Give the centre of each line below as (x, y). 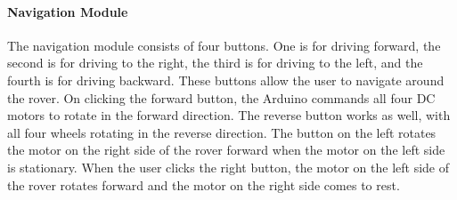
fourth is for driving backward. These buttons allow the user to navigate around (226, 80)
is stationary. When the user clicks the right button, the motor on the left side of (228, 167)
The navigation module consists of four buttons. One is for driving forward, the (224, 45)
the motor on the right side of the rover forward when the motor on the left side (226, 150)
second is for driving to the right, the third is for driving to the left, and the (215, 63)
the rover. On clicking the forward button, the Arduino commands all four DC (221, 97)
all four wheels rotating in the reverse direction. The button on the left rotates (222, 132)
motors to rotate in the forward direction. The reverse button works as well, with (229, 115)
